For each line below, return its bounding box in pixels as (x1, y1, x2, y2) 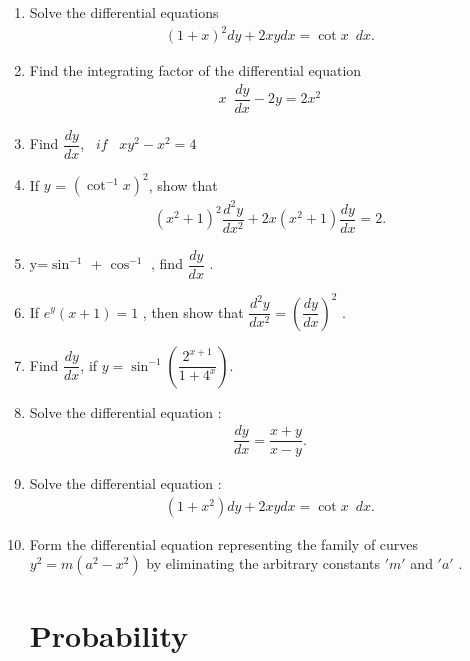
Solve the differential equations (29, 2, 219, 22)
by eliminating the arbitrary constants (146, 553, 380, 574)
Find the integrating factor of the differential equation (29, 60, 362, 81)
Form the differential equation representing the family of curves (29, 533, 419, 554)
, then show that (142, 301, 244, 322)
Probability (29, 614, 189, 655)
